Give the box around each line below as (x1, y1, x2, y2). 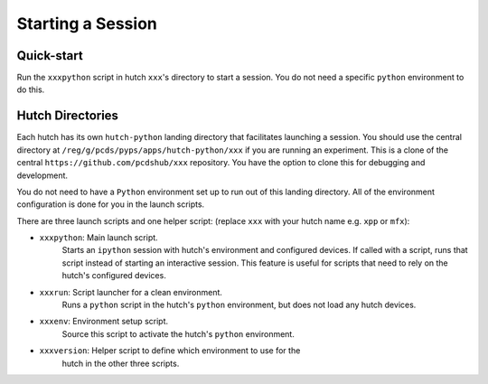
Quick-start (16, 48, 83, 63)
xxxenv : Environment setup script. (39, 316, 169, 327)
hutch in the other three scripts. (61, 358, 180, 369)
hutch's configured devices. (61, 270, 166, 281)
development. (16, 170, 68, 181)
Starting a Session (16, 14, 157, 33)
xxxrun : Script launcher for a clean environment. (39, 286, 223, 297)
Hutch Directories (16, 108, 119, 124)
